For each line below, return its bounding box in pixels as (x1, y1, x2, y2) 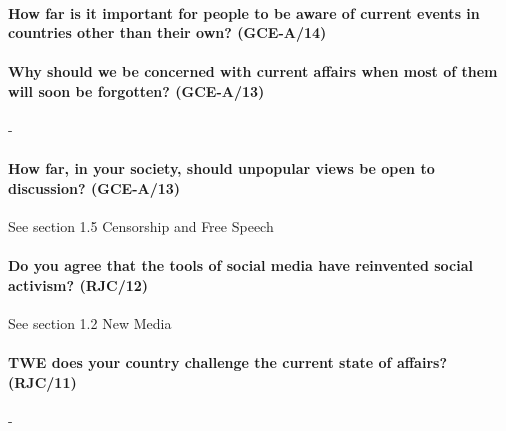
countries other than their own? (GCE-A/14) (8, 22, 327, 43)
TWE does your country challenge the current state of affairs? (8, 352, 447, 373)
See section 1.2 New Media (8, 313, 172, 334)
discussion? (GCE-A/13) (8, 177, 181, 198)
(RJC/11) (8, 371, 77, 392)
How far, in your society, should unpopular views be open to (8, 158, 435, 179)
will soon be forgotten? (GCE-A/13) (8, 80, 265, 101)
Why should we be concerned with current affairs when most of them (8, 61, 498, 82)
